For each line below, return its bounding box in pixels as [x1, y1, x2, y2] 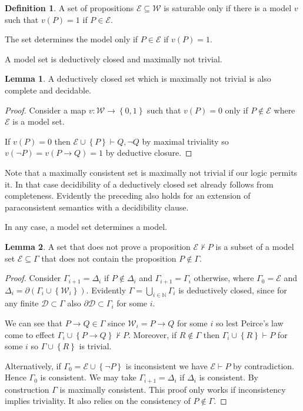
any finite [5, 297, 39, 309]
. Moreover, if [128, 328, 177, 340]
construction [5, 383, 49, 395]
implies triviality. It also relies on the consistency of [5, 395, 191, 407]
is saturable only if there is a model [164, 2, 292, 14]
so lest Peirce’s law [215, 316, 284, 329]
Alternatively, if [5, 359, 61, 372]
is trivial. [79, 340, 112, 352]
